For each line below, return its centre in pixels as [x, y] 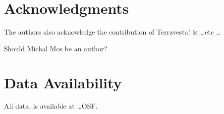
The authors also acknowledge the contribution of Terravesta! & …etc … [112, 32]
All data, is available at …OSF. [51, 106]
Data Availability [63, 82]
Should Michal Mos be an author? [56, 48]
